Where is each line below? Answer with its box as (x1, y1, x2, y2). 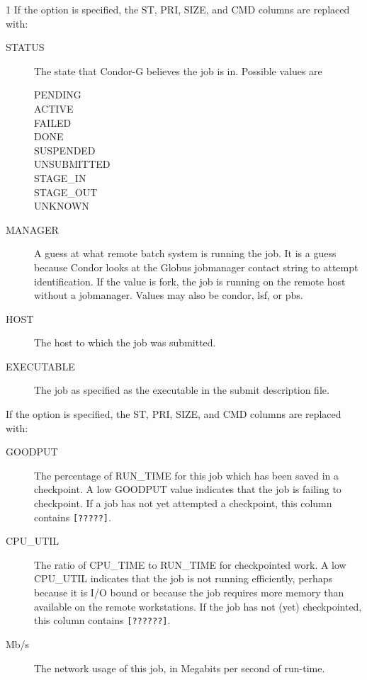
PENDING (34, 87, 81, 102)
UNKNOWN (34, 198, 89, 213)
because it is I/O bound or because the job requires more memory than (34, 585, 344, 600)
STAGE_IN (34, 170, 86, 185)
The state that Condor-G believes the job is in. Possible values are (34, 63, 322, 78)
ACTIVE (34, 101, 74, 115)
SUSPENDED (34, 142, 96, 157)
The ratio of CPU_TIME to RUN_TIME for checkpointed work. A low (34, 557, 346, 572)
